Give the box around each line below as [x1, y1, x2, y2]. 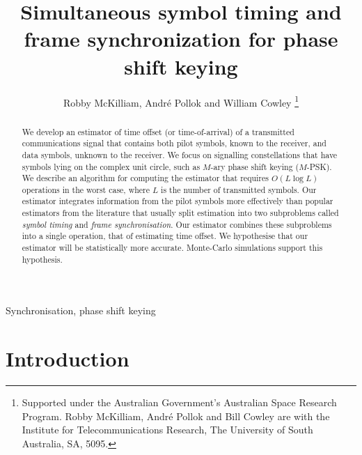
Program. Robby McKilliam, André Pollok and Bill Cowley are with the [22, 408, 330, 423]
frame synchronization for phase [24, 24, 338, 53]
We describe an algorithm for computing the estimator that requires [22, 172, 269, 184]
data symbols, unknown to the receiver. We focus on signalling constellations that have [22, 148, 338, 160]
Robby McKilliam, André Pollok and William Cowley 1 [63, 93, 299, 109]
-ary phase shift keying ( [210, 160, 299, 172]
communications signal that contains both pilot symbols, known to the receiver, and [22, 137, 326, 149]
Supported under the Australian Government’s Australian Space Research [22, 395, 337, 410]
